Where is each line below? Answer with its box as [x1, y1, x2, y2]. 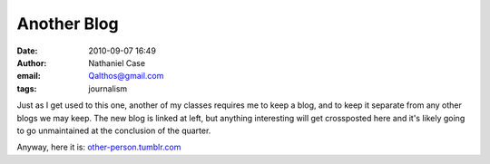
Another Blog [16, 14, 119, 34]
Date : [16, 45, 38, 56]
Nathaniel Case [88, 57, 145, 68]
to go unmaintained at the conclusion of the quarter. [16, 125, 211, 136]
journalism [88, 82, 128, 94]
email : [16, 71, 41, 82]
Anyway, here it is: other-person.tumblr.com [16, 141, 181, 153]
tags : [16, 82, 37, 94]
